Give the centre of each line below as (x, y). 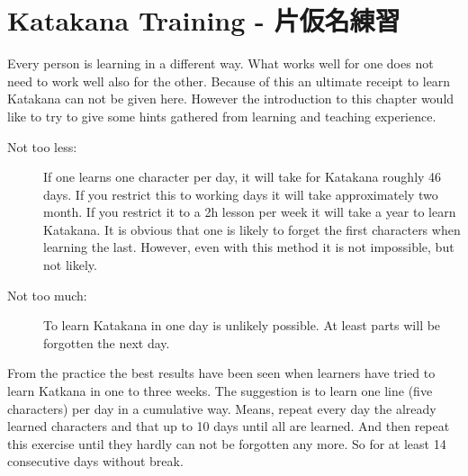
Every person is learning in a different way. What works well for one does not (220, 63)
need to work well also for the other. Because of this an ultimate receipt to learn (229, 81)
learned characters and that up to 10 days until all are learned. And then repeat (229, 426)
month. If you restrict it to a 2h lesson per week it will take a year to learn (250, 212)
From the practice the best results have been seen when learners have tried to (221, 373)
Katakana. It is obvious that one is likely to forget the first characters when (252, 229)
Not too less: (42, 146)
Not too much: (47, 295)
